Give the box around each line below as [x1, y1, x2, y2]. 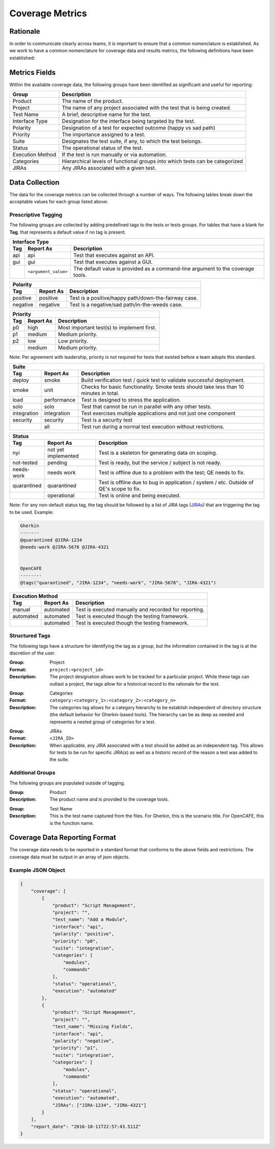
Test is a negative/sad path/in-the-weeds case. [69, 301, 183, 308]
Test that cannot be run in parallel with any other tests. [81, 403, 212, 410]
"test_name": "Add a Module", [52, 917, 128, 923]
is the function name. [49, 820, 94, 826]
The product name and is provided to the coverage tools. [49, 796, 169, 802]
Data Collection [9, 178, 60, 187]
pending [47, 459, 67, 466]
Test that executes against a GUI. [73, 258, 153, 265]
